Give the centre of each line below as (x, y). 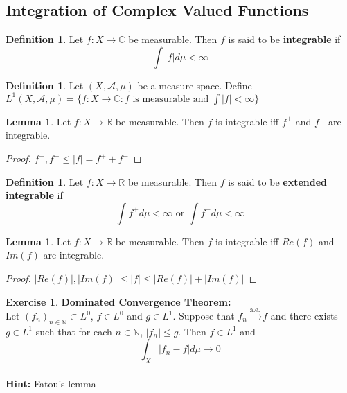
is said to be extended (277, 181)
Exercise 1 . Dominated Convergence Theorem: (118, 301)
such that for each (74, 331)
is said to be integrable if (284, 39)
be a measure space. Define (195, 85)
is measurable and (171, 99)
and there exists (304, 316)
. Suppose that (204, 316)
